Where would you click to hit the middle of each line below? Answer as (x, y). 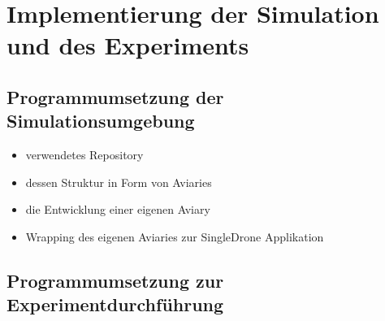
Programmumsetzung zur (115, 280)
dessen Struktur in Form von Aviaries (119, 182)
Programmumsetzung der (115, 96)
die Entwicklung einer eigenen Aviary (118, 209)
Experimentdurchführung (115, 304)
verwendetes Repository (84, 155)
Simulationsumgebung (101, 121)
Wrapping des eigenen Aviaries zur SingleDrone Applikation (175, 236)
